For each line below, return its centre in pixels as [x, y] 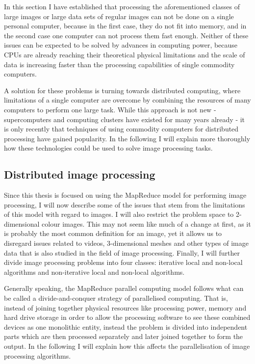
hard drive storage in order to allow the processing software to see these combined [127, 317]
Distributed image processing [80, 174]
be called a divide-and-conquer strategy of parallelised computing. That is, [116, 298]
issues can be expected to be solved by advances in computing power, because [121, 45]
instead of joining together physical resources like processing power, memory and [125, 307]
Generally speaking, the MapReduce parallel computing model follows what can [124, 288]
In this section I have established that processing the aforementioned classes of [122, 6]
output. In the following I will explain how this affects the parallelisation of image [127, 346]
